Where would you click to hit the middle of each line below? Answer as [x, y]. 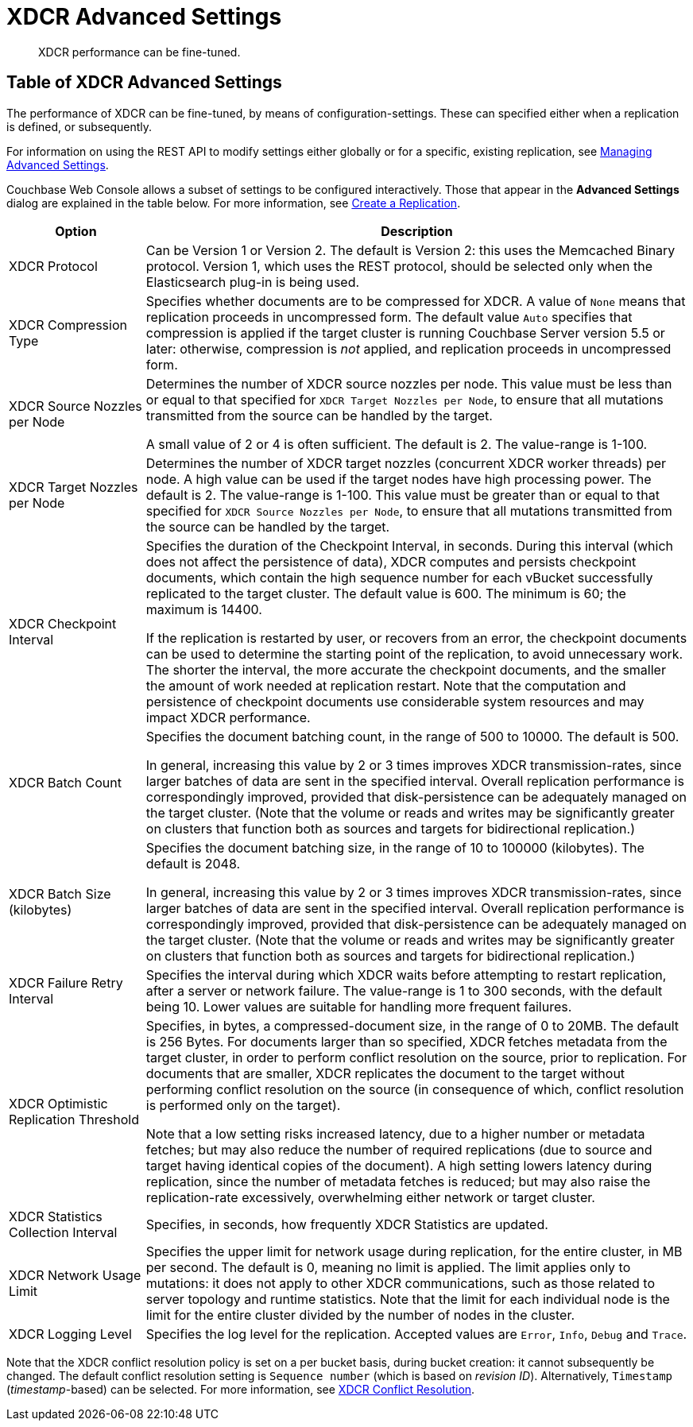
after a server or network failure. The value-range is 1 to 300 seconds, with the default [404, 990]
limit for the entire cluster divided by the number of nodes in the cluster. [360, 1315]
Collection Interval [63, 1232]
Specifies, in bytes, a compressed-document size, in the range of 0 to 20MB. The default [412, 1025]
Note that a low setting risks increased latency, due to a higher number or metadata [395, 1133]
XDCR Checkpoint [63, 623]
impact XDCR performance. [228, 717]
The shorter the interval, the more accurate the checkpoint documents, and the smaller [406, 669]
